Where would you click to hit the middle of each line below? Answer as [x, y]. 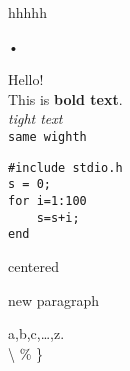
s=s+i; [58, 217]
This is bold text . [65, 98]
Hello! [26, 79]
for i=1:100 [47, 200]
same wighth [47, 136]
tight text [35, 118]
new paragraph [54, 299]
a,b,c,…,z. [36, 333]
